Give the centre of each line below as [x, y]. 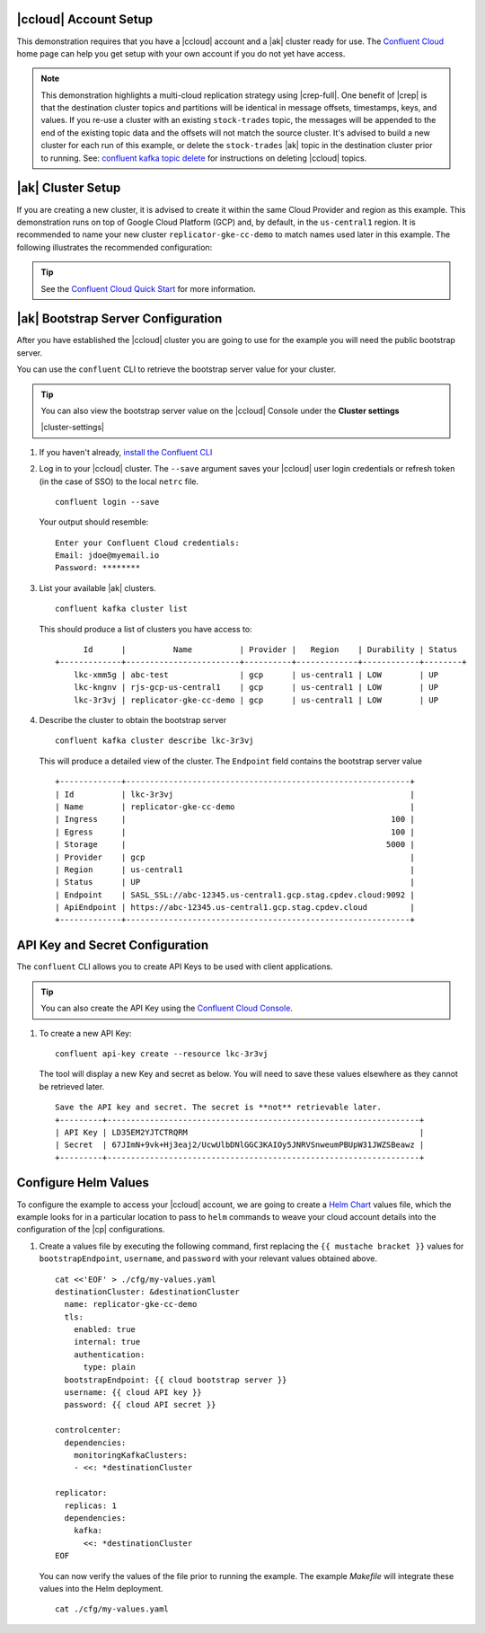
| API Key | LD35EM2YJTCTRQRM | [240, 1132]
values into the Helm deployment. [101, 1588]
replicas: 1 [90, 1505]
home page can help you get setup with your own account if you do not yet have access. [181, 53]
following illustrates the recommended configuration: [115, 247]
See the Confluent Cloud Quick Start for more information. [148, 288]
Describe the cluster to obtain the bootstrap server [133, 720]
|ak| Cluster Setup [69, 188]
